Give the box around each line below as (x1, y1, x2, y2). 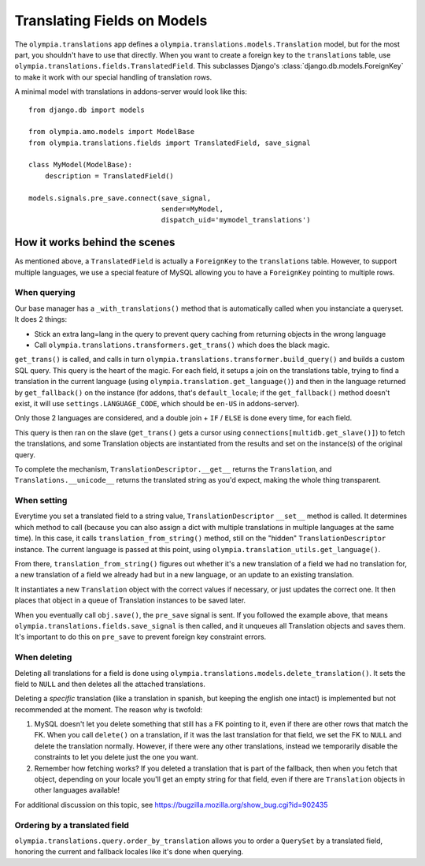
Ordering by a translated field (14, 819, 130, 831)
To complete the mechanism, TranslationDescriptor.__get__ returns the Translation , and (14, 464, 332, 473)
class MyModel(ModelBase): (28, 160, 133, 170)
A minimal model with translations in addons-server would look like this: (14, 87, 247, 96)
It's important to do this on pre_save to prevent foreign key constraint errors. (14, 632, 267, 642)
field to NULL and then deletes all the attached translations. (14, 679, 206, 689)
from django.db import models (28, 105, 146, 114)
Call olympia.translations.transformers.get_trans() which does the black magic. (34, 340, 331, 350)
